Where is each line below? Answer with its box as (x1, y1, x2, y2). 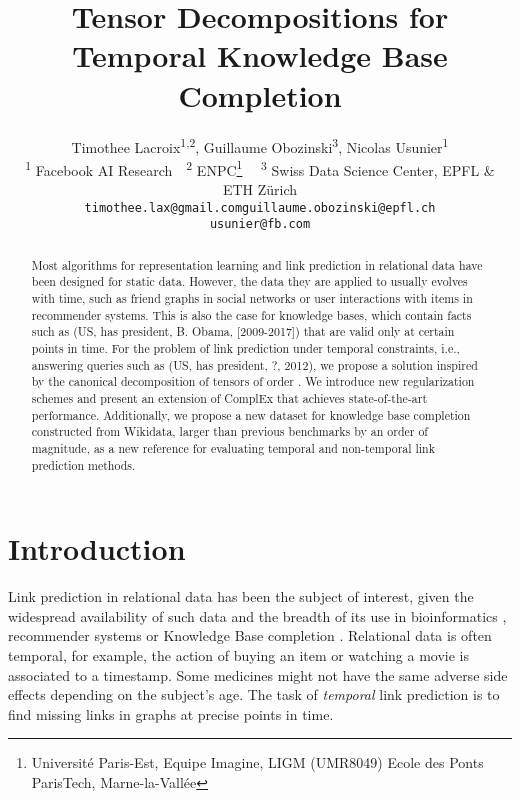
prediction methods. (31, 456, 136, 473)
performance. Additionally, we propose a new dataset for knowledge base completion (31, 406, 471, 423)
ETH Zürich (222, 179, 298, 199)
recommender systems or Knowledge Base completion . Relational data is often (8, 625, 492, 646)
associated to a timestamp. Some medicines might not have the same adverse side (8, 664, 508, 685)
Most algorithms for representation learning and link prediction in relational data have (31, 256, 483, 273)
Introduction (8, 528, 186, 569)
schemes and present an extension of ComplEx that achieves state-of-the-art (31, 389, 428, 406)
